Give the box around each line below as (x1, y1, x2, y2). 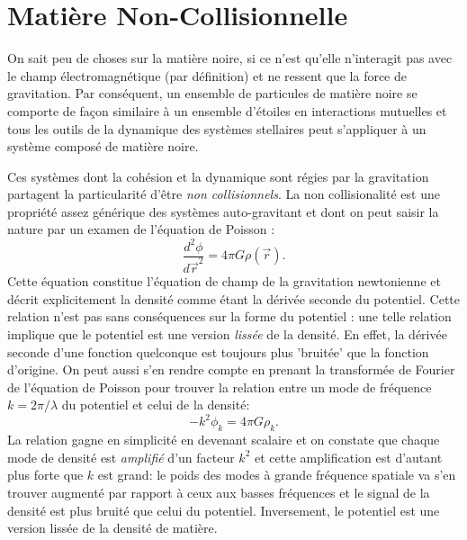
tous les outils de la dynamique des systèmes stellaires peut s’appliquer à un (7, 119, 427, 138)
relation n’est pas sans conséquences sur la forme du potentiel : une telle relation (7, 307, 452, 326)
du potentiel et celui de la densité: (61, 395, 250, 414)
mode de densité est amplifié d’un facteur (7, 447, 235, 466)
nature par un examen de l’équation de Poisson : (7, 220, 275, 238)
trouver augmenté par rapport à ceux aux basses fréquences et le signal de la (7, 483, 430, 502)
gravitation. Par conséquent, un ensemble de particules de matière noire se (7, 84, 418, 103)
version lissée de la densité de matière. (7, 518, 218, 537)
